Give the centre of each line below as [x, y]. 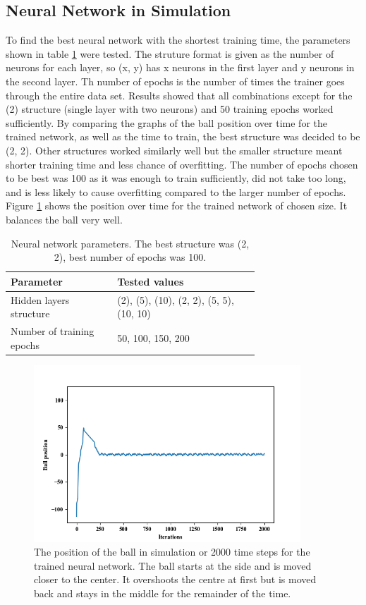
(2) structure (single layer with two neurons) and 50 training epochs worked [170, 109]
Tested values [151, 281]
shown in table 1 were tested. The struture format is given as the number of [170, 53]
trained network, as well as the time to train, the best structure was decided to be [183, 136]
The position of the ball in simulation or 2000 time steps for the [172, 552]
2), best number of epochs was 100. [130, 257]
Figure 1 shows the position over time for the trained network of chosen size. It [177, 206]
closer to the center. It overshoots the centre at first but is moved [175, 579]
